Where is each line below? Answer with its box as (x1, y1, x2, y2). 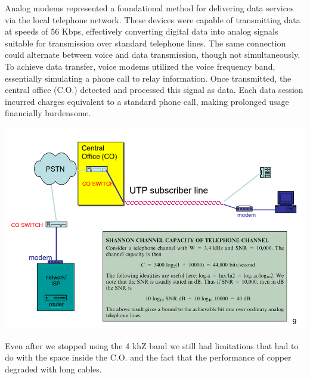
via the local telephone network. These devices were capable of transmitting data (5, 13, 300, 26)
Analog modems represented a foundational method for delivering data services (5, 2, 294, 14)
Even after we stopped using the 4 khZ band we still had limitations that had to (5, 339, 299, 352)
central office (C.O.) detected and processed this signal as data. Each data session (5, 83, 303, 96)
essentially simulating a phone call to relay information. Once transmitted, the (5, 72, 292, 84)
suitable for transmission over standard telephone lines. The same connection (5, 36, 286, 49)
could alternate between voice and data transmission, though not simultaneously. (5, 48, 300, 61)
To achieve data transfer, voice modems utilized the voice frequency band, (5, 60, 275, 72)
